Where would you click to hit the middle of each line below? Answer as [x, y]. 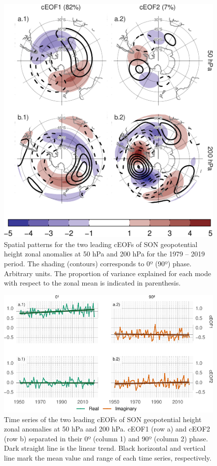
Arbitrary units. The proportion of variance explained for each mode [108, 273]
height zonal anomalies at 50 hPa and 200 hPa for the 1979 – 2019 [105, 254]
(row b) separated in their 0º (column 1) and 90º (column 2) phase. [106, 438]
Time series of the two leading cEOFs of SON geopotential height [103, 419]
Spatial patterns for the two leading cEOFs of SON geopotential [101, 244]
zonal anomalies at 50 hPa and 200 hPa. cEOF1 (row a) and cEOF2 [107, 429]
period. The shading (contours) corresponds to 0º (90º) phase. [98, 264]
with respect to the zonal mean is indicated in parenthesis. [92, 283]
